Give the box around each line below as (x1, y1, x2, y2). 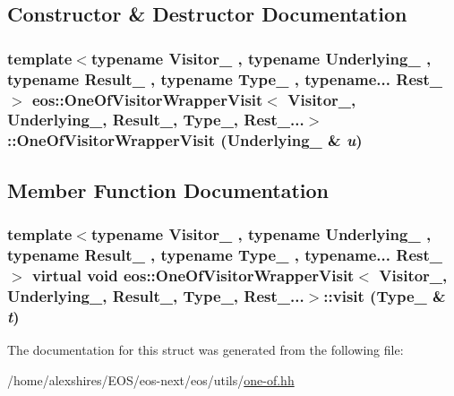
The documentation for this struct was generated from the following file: (7, 340, 404, 358)
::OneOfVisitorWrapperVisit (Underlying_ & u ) (7, 129, 363, 151)
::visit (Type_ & (323, 284, 446, 306)
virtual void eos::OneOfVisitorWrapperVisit (31, 263, 355, 286)
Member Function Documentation (7, 176, 330, 203)
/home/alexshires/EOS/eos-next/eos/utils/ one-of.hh (7, 370, 295, 389)
